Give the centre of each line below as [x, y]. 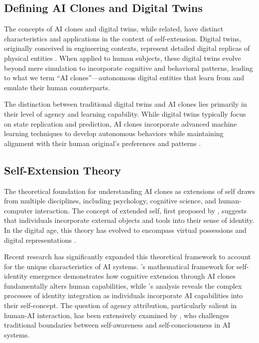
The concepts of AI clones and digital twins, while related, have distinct [114, 29]
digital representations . [40, 240]
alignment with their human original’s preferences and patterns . [103, 143]
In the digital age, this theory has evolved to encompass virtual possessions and [125, 230]
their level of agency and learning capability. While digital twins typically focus [125, 113]
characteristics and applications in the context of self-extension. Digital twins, [123, 38]
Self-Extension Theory [63, 170]
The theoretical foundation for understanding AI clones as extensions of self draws [129, 191]
